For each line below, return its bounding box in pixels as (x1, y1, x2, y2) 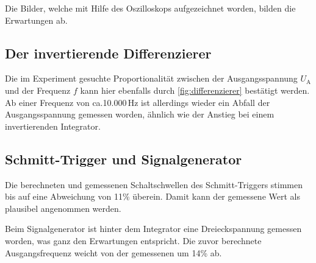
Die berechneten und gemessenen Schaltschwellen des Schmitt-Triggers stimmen (5, 178, 303, 191)
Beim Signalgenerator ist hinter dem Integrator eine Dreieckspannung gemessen (5, 222, 302, 235)
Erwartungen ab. (5, 13, 68, 26)
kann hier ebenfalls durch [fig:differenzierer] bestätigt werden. (80, 83, 310, 96)
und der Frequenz (5, 83, 71, 96)
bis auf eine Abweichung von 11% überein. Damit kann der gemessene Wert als (5, 190, 300, 203)
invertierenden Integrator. (5, 119, 101, 132)
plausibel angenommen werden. (5, 202, 121, 214)
